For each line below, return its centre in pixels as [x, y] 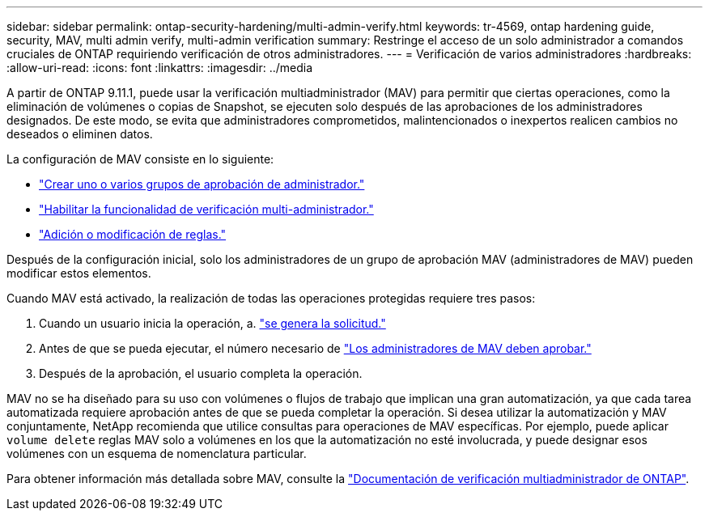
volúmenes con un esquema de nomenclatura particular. [157, 453]
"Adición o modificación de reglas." [133, 234]
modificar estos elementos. [79, 273]
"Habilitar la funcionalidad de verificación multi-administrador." [206, 209]
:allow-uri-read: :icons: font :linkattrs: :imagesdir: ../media [160, 68]
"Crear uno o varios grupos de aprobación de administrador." [202, 184]
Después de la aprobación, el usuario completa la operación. [201, 373]
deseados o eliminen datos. [80, 134]
